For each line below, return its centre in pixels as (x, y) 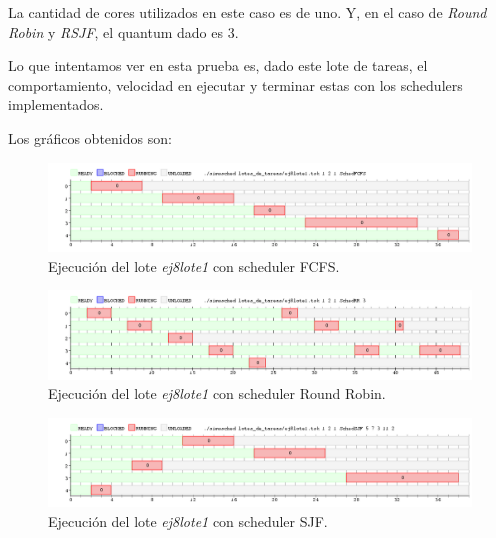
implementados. (56, 104)
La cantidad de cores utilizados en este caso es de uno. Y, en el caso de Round (247, 12)
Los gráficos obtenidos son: (90, 137)
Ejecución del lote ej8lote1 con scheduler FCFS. (194, 265)
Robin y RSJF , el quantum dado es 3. (123, 31)
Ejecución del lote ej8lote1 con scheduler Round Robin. (217, 393)
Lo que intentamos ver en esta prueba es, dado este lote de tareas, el (218, 65)
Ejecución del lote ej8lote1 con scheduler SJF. (188, 520)
